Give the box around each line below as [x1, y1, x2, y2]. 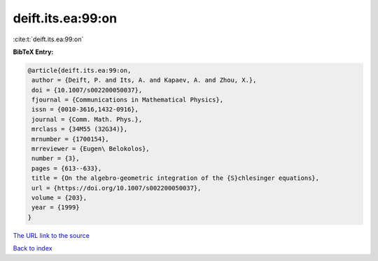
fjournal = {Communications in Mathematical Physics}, [31, 96, 224, 104]
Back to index [13, 244, 52, 253]
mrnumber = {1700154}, [31, 135, 110, 143]
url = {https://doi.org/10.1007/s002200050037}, [31, 184, 202, 192]
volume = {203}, [31, 194, 87, 202]
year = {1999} [31, 204, 80, 211]
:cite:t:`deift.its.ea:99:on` [13, 35, 84, 43]
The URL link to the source [13, 231, 90, 239]
